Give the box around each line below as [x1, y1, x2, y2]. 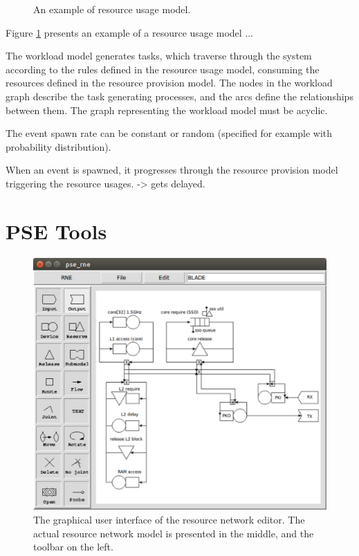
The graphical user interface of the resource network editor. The [33, 512, 305, 527]
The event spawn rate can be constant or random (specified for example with [6, 126, 333, 140]
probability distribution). [6, 139, 111, 154]
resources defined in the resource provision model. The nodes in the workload [6, 75, 333, 90]
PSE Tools [6, 216, 107, 245]
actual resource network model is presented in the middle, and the [33, 526, 314, 540]
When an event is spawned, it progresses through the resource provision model [6, 163, 338, 177]
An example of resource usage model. [33, 2, 191, 16]
